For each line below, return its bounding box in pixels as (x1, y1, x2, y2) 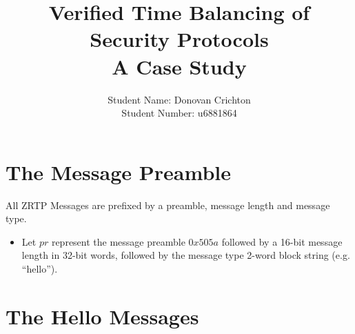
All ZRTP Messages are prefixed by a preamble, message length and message (6, 197, 330, 212)
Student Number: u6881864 (121, 106, 237, 120)
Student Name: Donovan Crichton (108, 92, 251, 106)
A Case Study (112, 52, 247, 80)
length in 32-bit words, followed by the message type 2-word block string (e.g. (21, 248, 350, 262)
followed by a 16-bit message (221, 234, 343, 248)
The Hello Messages (6, 302, 199, 330)
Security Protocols (90, 25, 269, 53)
